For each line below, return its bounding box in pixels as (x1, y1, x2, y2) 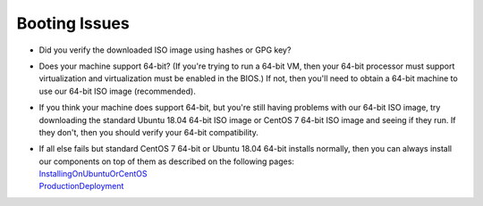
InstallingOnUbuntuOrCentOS (38, 169, 148, 179)
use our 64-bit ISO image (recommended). (38, 86, 196, 96)
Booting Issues (16, 13, 130, 33)
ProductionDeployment (38, 181, 124, 192)
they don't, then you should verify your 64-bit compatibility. (38, 127, 258, 137)
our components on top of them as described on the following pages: (38, 156, 295, 167)
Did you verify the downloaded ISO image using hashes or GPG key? (38, 45, 292, 55)
